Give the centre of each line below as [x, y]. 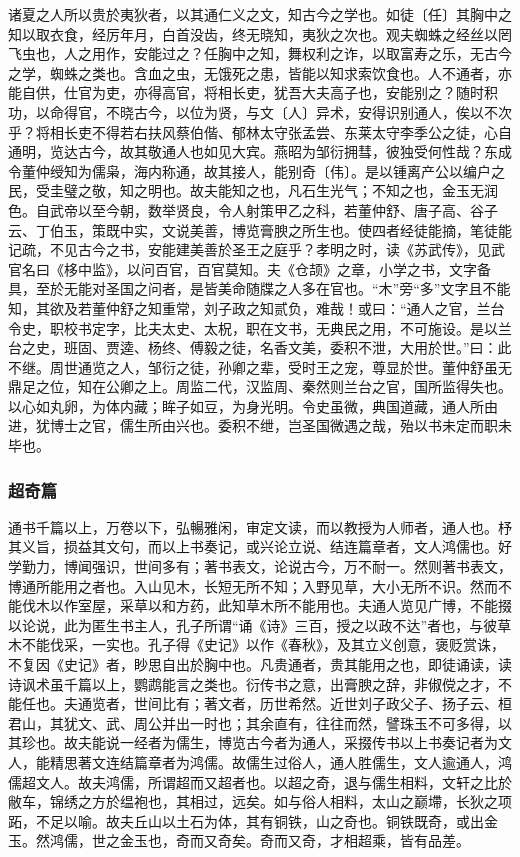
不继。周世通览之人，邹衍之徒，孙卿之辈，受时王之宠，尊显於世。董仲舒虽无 [260, 366]
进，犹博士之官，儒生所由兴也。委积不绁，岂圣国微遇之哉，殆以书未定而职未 [260, 425]
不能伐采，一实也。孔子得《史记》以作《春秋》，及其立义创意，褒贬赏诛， [263, 644]
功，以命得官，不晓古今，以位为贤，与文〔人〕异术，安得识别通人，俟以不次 [260, 111]
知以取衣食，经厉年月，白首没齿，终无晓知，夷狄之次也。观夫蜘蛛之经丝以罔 [260, 33]
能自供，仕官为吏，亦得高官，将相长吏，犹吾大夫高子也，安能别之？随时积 [253, 92]
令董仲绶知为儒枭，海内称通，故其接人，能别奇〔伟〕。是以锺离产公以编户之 [256, 170]
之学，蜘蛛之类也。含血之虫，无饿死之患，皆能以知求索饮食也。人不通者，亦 [260, 72]
